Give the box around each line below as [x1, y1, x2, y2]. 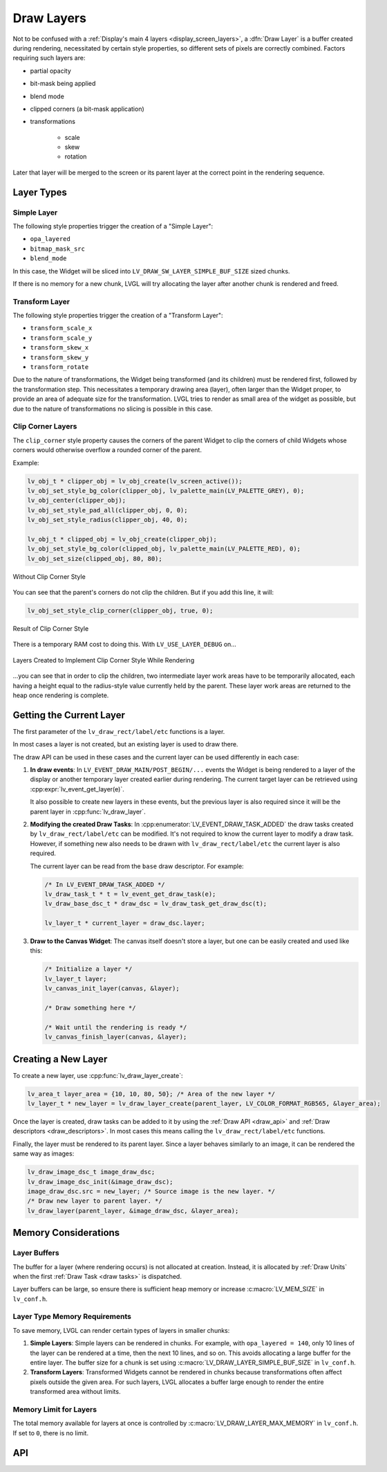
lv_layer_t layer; [44, 975, 107, 982]
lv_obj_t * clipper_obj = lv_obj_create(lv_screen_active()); [27, 477, 243, 485]
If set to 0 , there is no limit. [12, 1428, 89, 1437]
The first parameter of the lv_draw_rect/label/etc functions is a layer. [12, 727, 225, 735]
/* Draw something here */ [44, 1004, 136, 1012]
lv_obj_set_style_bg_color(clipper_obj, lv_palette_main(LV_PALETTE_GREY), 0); [27, 487, 305, 494]
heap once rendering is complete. [12, 691, 109, 699]
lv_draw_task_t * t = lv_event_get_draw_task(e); [44, 890, 216, 898]
